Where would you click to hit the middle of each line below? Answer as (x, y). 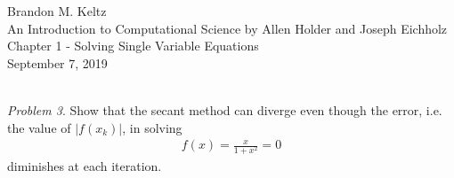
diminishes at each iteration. (85, 166)
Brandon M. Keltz (57, 11)
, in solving (152, 127)
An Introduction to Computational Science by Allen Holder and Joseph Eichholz (227, 28)
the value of (39, 127)
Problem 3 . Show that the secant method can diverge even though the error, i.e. (225, 109)
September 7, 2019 (57, 62)
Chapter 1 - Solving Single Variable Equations (133, 46)
